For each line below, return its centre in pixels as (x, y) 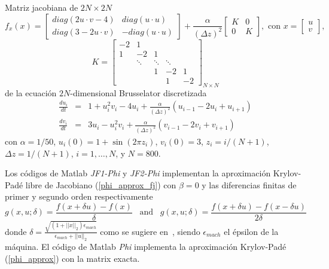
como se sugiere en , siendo (150, 231)
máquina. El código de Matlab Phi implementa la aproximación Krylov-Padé (146, 246)
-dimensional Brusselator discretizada (138, 92)
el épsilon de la (251, 231)
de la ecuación (31, 92)
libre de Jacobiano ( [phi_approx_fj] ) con (101, 184)
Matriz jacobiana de (42, 7)
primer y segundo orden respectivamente (79, 196)
